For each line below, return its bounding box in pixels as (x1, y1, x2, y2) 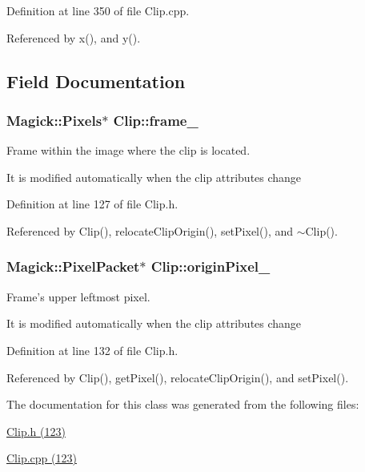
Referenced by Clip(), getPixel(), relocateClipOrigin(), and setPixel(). (6, 369, 349, 385)
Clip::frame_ (113, 110, 199, 130)
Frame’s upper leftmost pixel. (6, 288, 150, 305)
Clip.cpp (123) (6, 450, 77, 466)
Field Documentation (6, 68, 186, 93)
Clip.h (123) (6, 422, 66, 439)
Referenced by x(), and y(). (6, 29, 141, 46)
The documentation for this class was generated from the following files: (6, 396, 359, 413)
